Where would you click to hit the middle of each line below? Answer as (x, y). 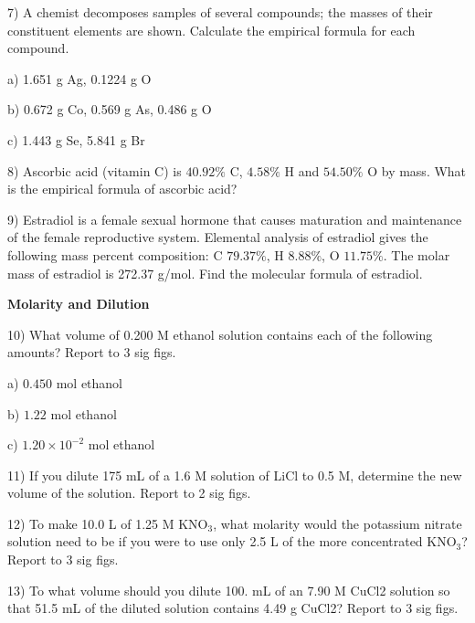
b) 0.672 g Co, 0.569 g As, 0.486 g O (110, 109)
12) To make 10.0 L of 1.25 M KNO (108, 523)
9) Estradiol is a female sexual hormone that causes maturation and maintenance (235, 219)
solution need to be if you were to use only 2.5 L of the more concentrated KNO (232, 541)
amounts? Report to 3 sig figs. (92, 352)
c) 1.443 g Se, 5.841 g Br (76, 139)
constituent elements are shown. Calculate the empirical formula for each (211, 30)
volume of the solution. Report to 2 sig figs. (129, 493)
